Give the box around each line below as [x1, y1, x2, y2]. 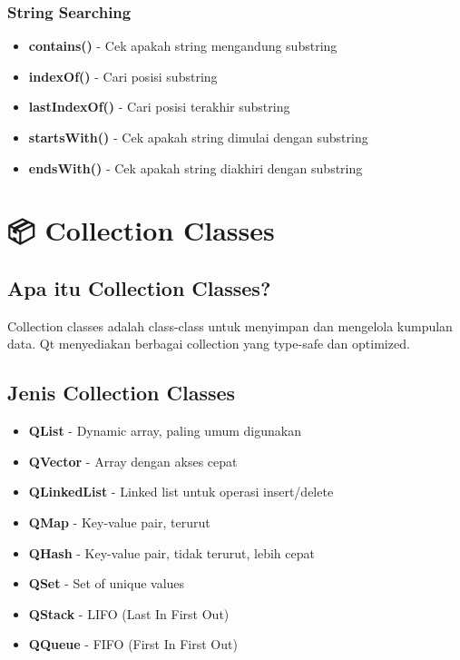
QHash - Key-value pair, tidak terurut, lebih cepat [28, 543, 315, 562]
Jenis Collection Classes [7, 379, 236, 407]
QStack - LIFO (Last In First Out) [28, 604, 230, 623]
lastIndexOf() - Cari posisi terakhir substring [28, 97, 290, 116]
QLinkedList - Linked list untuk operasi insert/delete [28, 482, 334, 501]
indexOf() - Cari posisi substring [28, 66, 218, 85]
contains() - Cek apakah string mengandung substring [28, 36, 338, 55]
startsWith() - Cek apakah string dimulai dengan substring [28, 128, 368, 146]
